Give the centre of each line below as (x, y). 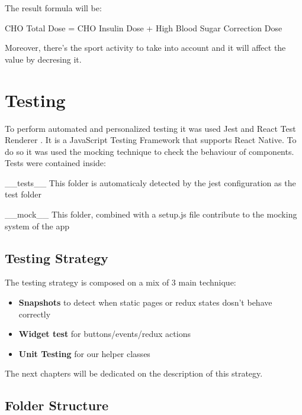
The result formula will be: (53, 8)
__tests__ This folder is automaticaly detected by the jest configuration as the (150, 182)
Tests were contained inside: (55, 163)
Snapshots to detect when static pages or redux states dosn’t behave (145, 302)
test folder (23, 194)
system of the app (37, 226)
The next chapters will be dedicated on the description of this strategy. (134, 373)
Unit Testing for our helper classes (84, 353)
